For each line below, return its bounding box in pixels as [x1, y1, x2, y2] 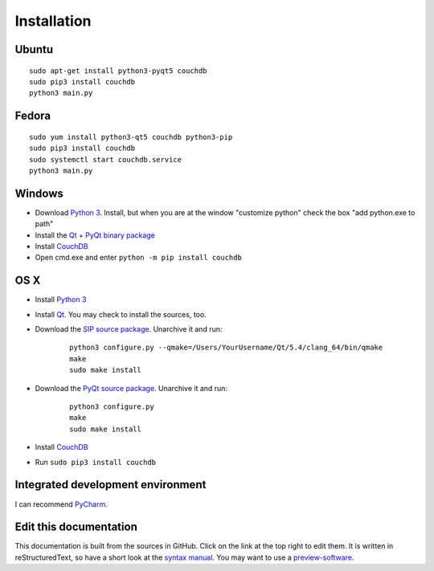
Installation [14, 12, 92, 30]
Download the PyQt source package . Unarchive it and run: [35, 383, 228, 393]
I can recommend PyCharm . [14, 499, 108, 509]
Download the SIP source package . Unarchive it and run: [35, 324, 223, 334]
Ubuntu [14, 43, 54, 56]
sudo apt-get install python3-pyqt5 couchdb [29, 66, 208, 75]
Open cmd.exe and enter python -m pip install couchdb [35, 253, 243, 263]
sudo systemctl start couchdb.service [29, 155, 182, 164]
